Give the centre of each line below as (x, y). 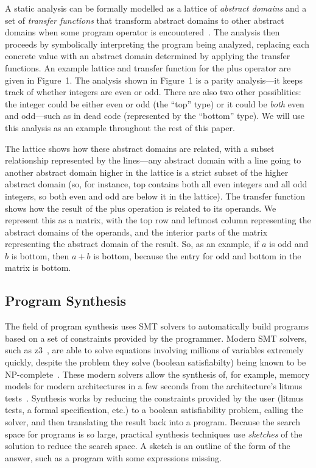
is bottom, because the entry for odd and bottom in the (197, 255)
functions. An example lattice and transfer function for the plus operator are (148, 67)
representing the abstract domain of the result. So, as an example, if (132, 244)
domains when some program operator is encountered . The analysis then (142, 32)
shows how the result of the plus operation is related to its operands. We (141, 208)
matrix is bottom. (38, 268)
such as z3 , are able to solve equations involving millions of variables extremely (154, 350)
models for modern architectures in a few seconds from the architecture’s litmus (154, 386)
